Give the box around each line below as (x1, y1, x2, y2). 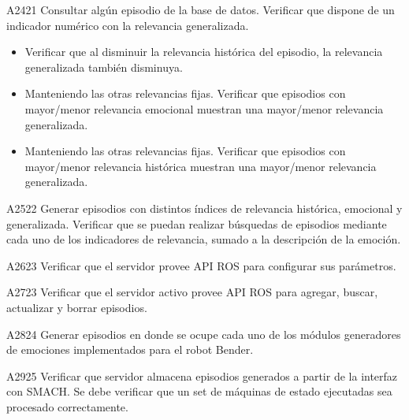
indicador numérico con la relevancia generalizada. (6, 17, 249, 33)
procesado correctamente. (6, 398, 128, 414)
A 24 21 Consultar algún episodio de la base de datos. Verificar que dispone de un (6, 2, 395, 17)
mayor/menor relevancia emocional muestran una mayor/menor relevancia (24, 100, 384, 117)
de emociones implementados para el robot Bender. (6, 341, 254, 358)
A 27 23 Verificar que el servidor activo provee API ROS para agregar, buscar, (6, 284, 378, 300)
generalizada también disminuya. (24, 58, 183, 75)
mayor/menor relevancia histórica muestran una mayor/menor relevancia (24, 158, 377, 174)
